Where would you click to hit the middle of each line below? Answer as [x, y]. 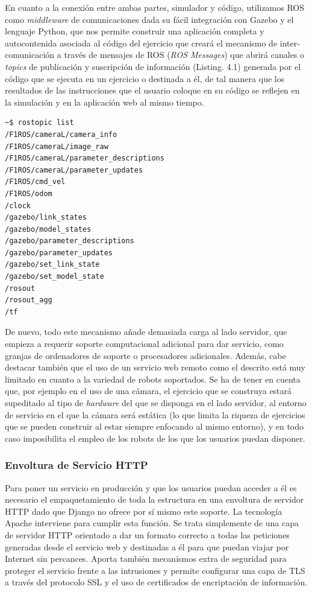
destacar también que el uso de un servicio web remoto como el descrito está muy [155, 367]
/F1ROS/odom [29, 193]
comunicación [30, 55]
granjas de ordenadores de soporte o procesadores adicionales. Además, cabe [145, 355]
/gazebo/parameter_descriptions [70, 241]
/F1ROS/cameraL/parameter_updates [74, 170]
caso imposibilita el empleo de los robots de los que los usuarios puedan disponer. [155, 438]
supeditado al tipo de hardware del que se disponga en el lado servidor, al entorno [156, 403]
